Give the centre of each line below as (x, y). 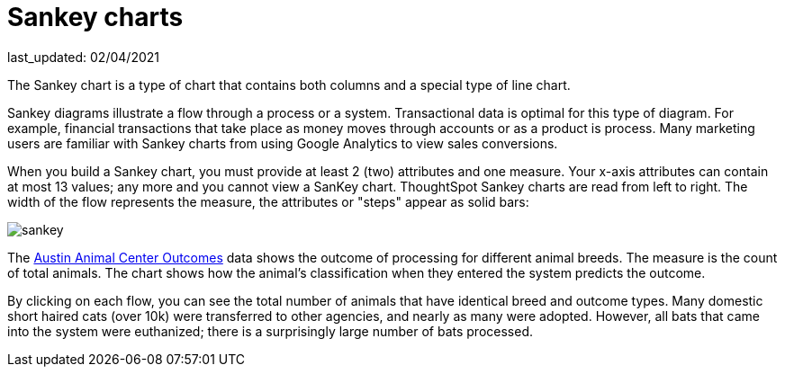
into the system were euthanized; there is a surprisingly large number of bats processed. (271, 331)
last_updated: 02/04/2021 (83, 57)
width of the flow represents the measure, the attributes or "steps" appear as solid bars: (268, 201)
